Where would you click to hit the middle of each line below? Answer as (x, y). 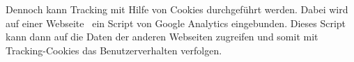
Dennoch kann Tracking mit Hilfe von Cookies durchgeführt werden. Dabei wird (177, 9)
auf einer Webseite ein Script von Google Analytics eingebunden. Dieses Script (176, 23)
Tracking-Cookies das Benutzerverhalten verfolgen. (114, 50)
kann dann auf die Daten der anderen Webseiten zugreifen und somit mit (162, 37)
